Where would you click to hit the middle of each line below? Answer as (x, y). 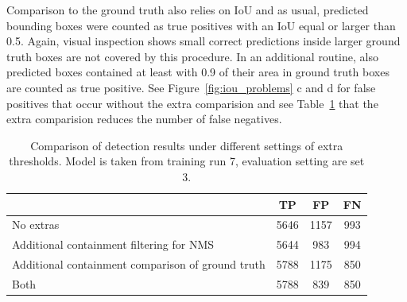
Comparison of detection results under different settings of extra (187, 145)
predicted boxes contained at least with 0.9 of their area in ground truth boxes (198, 72)
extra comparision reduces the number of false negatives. (144, 119)
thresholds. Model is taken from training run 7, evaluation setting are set (187, 161)
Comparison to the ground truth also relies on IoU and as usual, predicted (188, 10)
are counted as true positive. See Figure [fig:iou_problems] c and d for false (191, 87)
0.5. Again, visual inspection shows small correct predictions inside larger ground (203, 41)
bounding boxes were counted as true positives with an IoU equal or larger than (201, 25)
